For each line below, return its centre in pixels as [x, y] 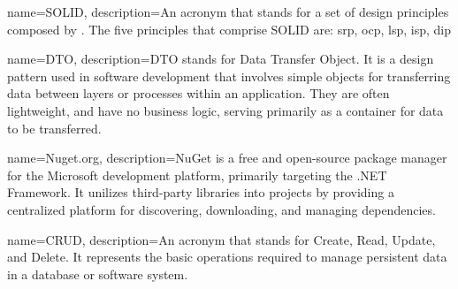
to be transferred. [54, 128]
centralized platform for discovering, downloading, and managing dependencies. [221, 209]
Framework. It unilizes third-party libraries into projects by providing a [201, 192]
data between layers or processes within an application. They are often [198, 93]
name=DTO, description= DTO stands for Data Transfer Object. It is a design [221, 59]
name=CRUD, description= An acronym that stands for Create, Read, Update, [221, 239]
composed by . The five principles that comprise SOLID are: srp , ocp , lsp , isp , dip [229, 29]
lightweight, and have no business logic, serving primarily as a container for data [225, 110]
